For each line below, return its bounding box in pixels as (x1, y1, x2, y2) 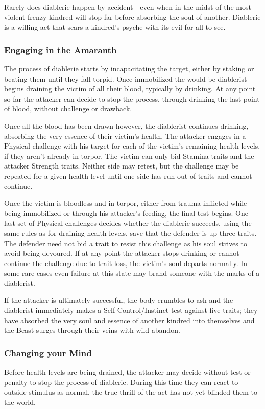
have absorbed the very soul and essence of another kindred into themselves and (4, 315, 255, 325)
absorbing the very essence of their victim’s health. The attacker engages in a (4, 130, 246, 141)
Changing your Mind (4, 346, 92, 359)
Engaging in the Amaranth (4, 43, 117, 56)
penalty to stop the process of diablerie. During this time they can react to (4, 376, 238, 387)
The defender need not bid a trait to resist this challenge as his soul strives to (4, 237, 247, 248)
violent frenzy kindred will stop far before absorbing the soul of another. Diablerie (4, 11, 261, 22)
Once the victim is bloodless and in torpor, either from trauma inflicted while (4, 198, 247, 208)
